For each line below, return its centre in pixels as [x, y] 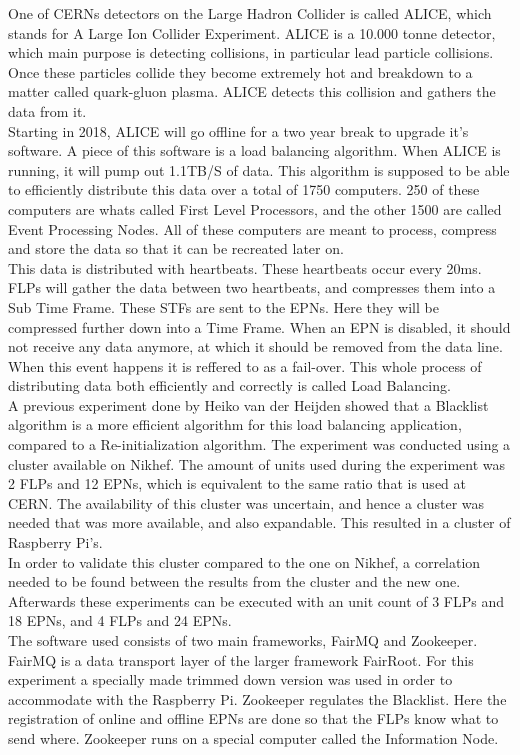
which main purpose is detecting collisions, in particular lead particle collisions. [251, 52]
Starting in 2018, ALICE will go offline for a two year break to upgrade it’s [238, 130]
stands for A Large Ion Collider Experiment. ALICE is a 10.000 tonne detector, [252, 32]
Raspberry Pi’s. [55, 542]
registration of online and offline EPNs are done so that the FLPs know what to [253, 718]
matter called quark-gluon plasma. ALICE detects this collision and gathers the [252, 91]
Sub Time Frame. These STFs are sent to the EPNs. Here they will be [223, 306]
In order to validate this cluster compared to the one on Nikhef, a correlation [244, 561]
